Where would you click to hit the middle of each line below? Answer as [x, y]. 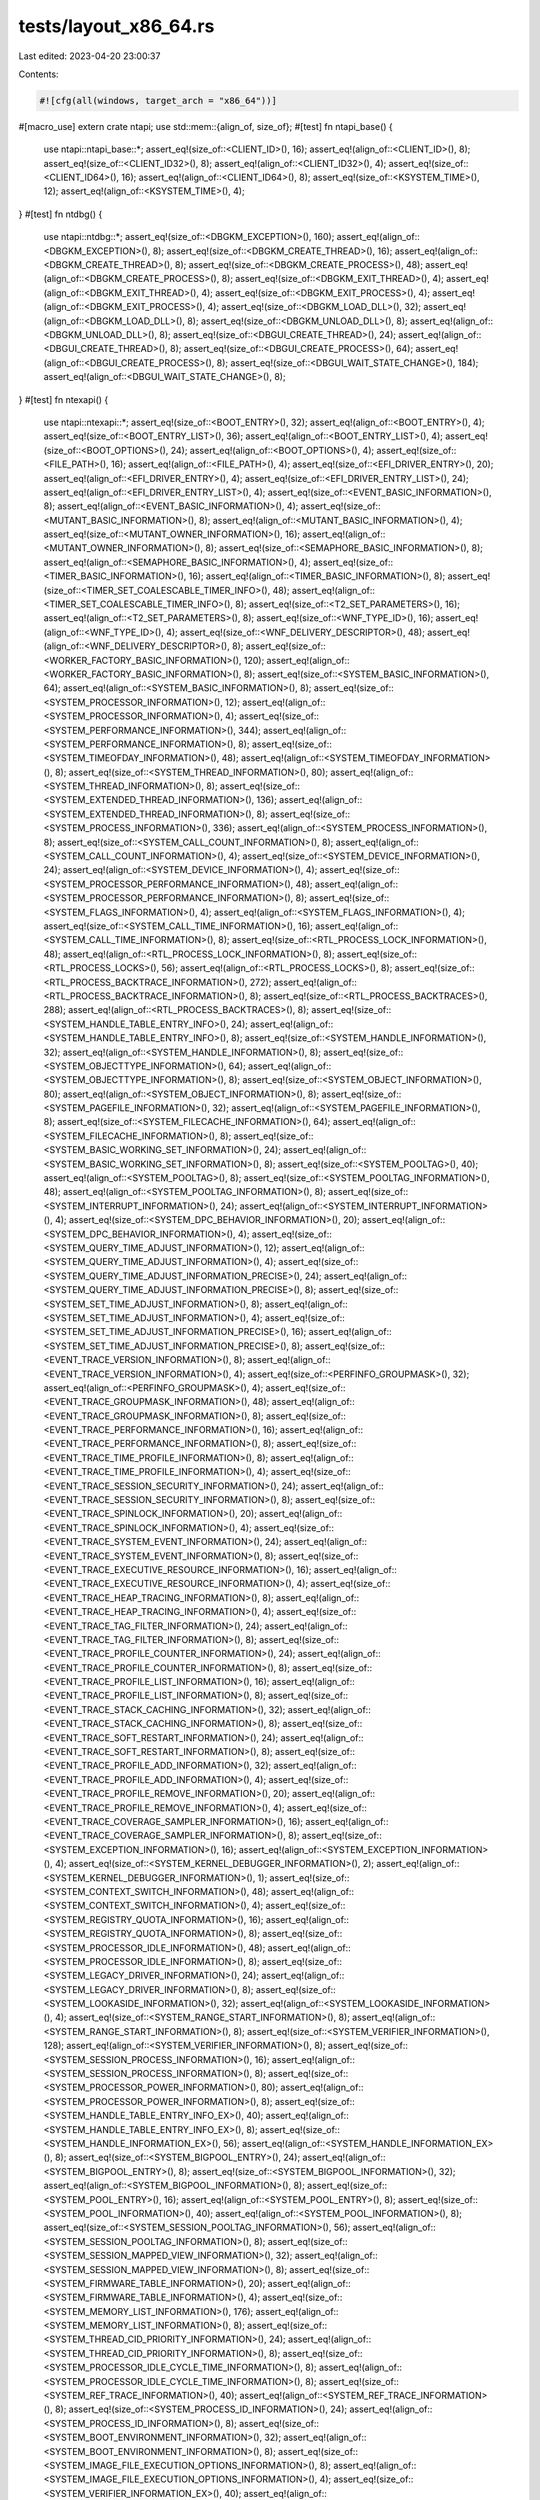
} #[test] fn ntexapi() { [63, 399]
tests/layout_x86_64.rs [116, 26]
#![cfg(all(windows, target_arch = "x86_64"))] [158, 100]
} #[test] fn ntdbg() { [60, 214]
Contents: [38, 74]
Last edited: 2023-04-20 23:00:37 [89, 56]
